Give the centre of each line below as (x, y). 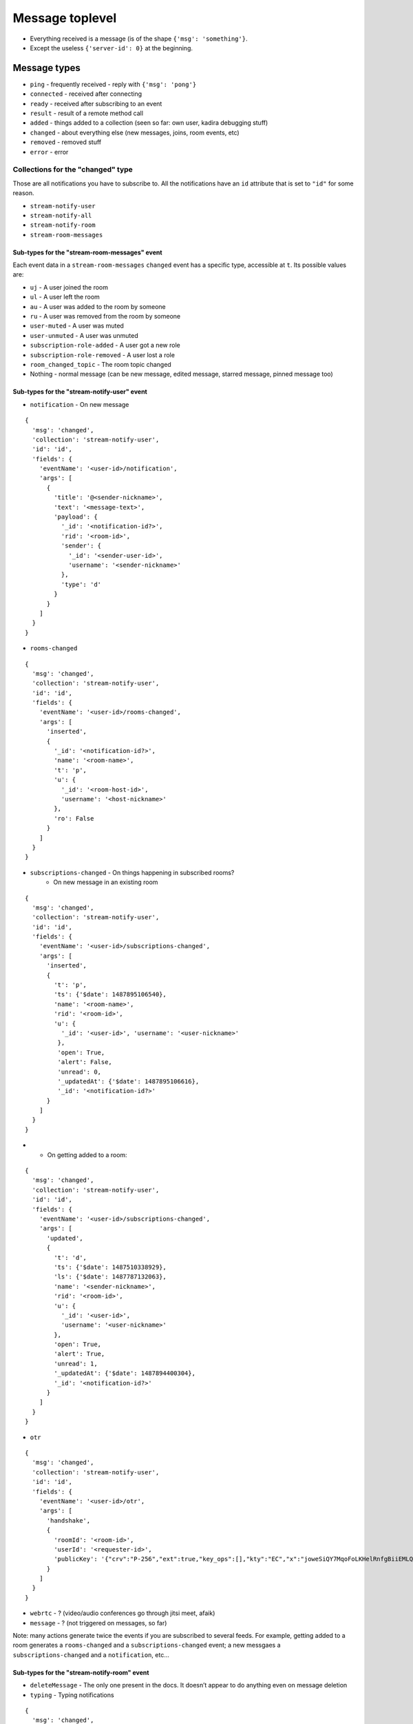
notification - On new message (80, 404)
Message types (46, 68)
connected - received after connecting (86, 94)
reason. (23, 193)
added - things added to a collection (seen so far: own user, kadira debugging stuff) (149, 123)
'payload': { (76, 517)
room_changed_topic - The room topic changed (100, 364)
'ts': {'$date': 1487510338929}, (110, 1267)
